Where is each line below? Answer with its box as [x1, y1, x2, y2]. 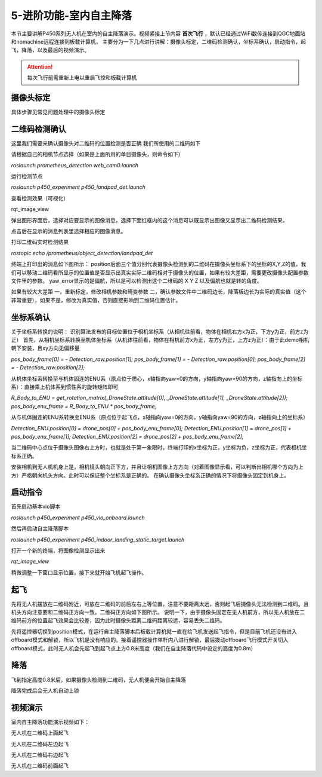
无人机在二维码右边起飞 [11, 751, 69, 758]
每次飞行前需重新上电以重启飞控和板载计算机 [27, 74, 137, 81]
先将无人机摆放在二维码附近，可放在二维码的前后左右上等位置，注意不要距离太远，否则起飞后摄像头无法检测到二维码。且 [11, 600, 309, 607]
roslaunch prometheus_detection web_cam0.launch [11, 161, 139, 169]
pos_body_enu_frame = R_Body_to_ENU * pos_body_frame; [11, 402, 157, 409]
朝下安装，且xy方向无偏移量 [11, 344, 80, 352]
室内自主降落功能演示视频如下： [11, 718, 89, 726]
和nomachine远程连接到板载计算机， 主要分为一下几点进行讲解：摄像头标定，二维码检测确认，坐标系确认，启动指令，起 [11, 38, 306, 45]
